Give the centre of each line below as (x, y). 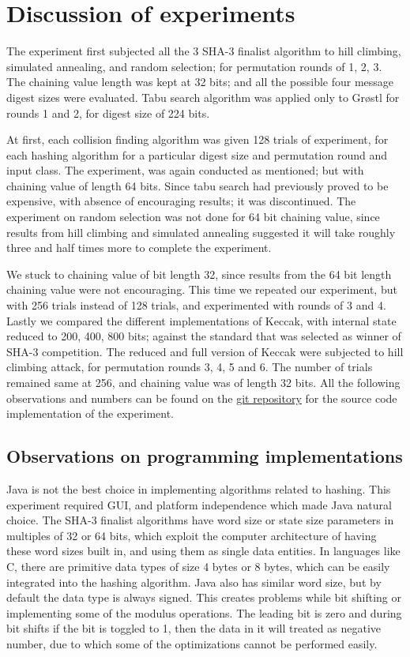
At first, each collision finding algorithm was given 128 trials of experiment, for (197, 139)
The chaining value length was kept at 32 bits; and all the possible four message (200, 82)
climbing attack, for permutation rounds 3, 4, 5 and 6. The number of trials (190, 367)
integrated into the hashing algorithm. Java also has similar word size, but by (194, 582)
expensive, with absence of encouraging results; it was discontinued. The (181, 201)
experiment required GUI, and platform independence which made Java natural (199, 504)
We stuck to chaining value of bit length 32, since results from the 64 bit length (199, 274)
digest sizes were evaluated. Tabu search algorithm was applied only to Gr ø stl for (203, 97)
